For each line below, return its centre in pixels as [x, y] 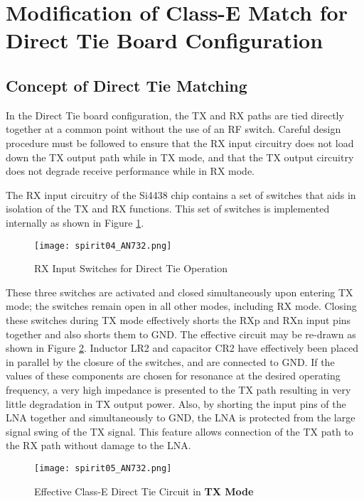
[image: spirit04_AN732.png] [103, 246]
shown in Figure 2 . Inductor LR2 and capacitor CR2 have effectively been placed [182, 348]
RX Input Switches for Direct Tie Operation [131, 268]
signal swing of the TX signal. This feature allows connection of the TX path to [180, 431]
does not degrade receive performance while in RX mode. [130, 171]
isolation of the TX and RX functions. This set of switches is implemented [168, 209]
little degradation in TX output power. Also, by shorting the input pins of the [176, 403]
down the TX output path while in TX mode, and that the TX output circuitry [180, 157]
